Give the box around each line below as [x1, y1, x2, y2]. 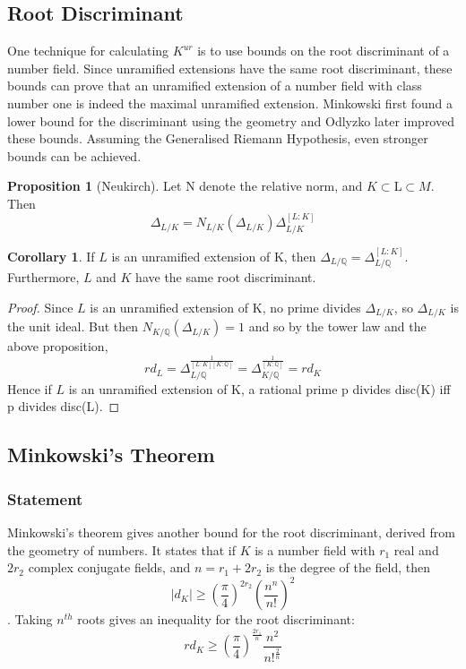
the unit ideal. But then [7, 317, 139, 336]
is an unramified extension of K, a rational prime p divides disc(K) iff [68, 379, 451, 398]
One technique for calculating [7, 41, 169, 60]
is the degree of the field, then [265, 558, 431, 577]
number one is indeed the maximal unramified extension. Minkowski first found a [7, 93, 453, 112]
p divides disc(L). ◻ [7, 397, 120, 416]
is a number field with [255, 540, 375, 559]
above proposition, [7, 337, 108, 356]
